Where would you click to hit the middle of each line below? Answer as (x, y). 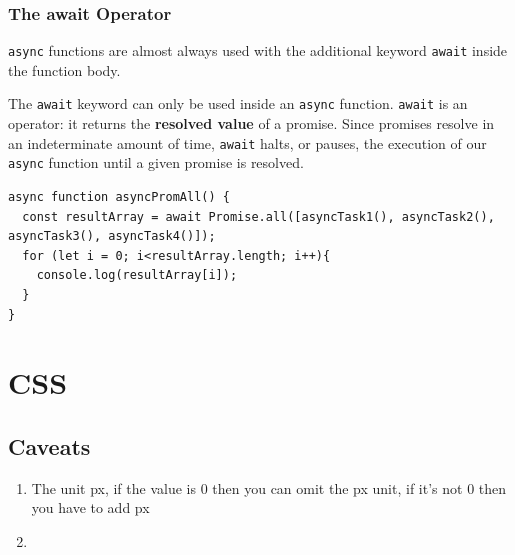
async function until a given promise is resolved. (156, 162)
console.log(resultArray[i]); (137, 275)
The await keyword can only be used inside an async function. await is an (238, 103)
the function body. (64, 69)
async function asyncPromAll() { (119, 197)
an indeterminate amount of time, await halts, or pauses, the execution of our (247, 142)
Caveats (49, 445)
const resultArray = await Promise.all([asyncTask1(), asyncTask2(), (258, 216)
